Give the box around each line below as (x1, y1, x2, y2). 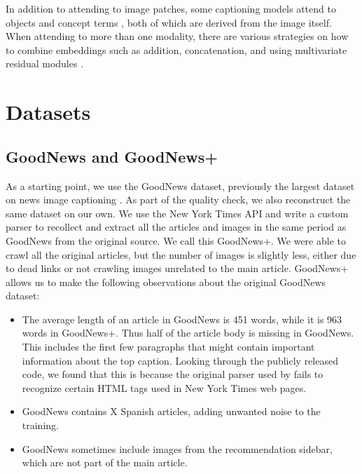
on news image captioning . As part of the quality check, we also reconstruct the (6, 192, 351, 207)
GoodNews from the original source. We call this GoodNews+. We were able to (6, 233, 346, 248)
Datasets (6, 97, 91, 126)
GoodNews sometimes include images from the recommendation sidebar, (22, 441, 333, 456)
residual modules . (6, 56, 84, 71)
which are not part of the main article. (22, 455, 188, 470)
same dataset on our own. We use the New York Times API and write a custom (6, 205, 349, 220)
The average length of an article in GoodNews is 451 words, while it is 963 (22, 311, 342, 326)
